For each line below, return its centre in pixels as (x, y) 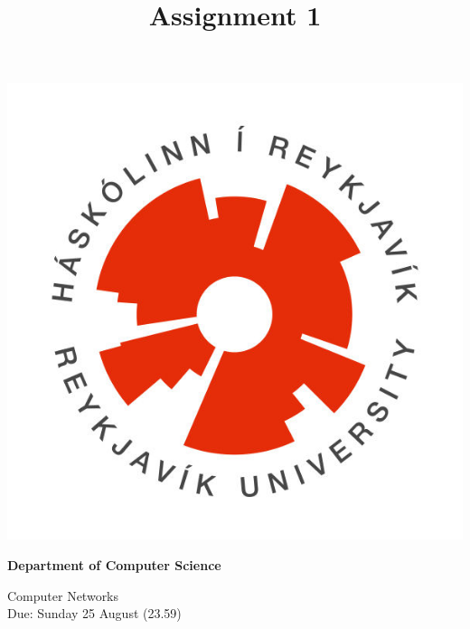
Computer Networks (63, 595)
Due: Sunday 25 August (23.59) (94, 613)
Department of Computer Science (114, 564)
